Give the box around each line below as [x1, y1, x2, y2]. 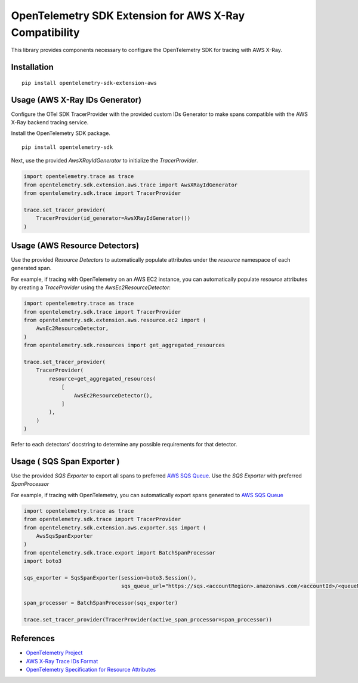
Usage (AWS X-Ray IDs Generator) [11, 94, 142, 105]
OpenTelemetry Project [26, 649, 83, 657]
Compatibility [11, 26, 80, 39]
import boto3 [23, 558, 62, 565]
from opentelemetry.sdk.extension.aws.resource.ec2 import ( [23, 317, 206, 323]
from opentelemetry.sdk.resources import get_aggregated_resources [23, 342, 226, 349]
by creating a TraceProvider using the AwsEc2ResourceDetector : [11, 284, 171, 291]
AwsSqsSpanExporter [36, 532, 94, 539]
